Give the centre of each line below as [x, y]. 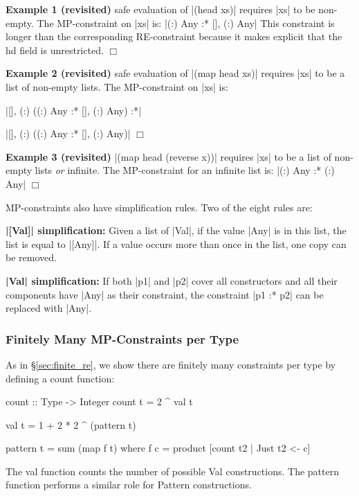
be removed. [31, 257]
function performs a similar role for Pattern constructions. [129, 485]
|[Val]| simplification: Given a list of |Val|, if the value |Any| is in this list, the [176, 230]
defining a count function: [60, 378]
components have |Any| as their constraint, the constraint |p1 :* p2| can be [165, 294]
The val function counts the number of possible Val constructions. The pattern [172, 471]
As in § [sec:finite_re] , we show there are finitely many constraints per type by [171, 364]
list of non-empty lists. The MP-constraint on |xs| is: [117, 86]
